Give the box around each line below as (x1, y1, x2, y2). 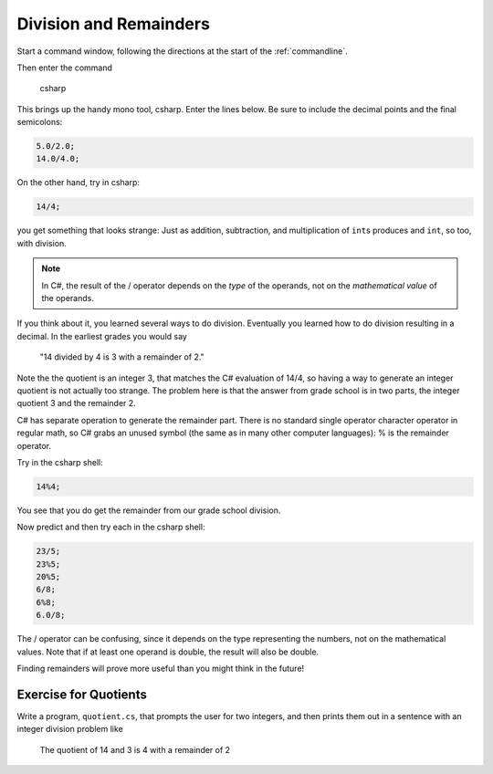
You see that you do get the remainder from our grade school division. (16, 505, 281, 516)
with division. (16, 237, 68, 248)
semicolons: (16, 117, 63, 128)
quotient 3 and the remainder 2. (16, 398, 136, 409)
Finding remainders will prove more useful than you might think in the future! (16, 663, 305, 674)
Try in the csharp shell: (16, 456, 104, 467)
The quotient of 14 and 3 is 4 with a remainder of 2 (39, 744, 231, 755)
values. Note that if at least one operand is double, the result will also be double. (16, 646, 320, 657)
